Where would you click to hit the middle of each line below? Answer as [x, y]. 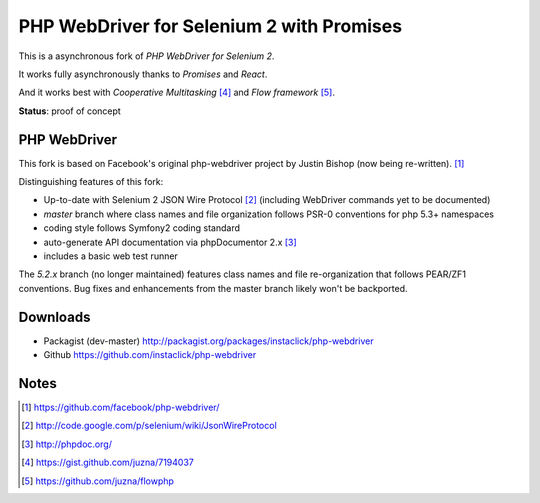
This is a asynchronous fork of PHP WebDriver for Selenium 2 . [146, 56]
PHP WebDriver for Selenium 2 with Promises [210, 26]
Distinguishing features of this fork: [91, 182]
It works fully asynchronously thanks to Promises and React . [143, 74]
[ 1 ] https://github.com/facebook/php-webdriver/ [120, 407]
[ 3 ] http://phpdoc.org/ [66, 444]
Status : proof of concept [70, 111]
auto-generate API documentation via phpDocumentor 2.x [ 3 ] [170, 242]
